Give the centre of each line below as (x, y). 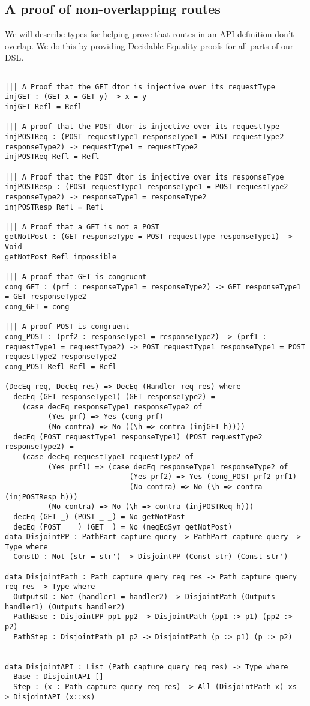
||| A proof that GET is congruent (76, 277)
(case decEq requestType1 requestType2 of (108, 457)
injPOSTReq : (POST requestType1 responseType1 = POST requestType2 (145, 137)
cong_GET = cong (37, 307)
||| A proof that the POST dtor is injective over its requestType (142, 127)
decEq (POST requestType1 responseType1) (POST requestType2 (138, 437)
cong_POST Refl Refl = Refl (61, 367)
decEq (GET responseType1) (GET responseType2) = (114, 397)
